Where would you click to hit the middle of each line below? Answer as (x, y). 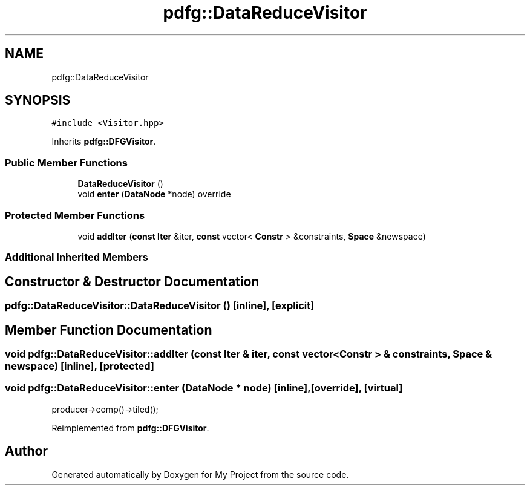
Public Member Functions (66, 162)
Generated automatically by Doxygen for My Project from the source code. (200, 474)
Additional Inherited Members (77, 257)
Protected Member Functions (75, 215)
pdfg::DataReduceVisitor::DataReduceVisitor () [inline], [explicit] (160, 306)
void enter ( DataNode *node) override (154, 194)
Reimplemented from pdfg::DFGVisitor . (130, 428)
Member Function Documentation (109, 330)
